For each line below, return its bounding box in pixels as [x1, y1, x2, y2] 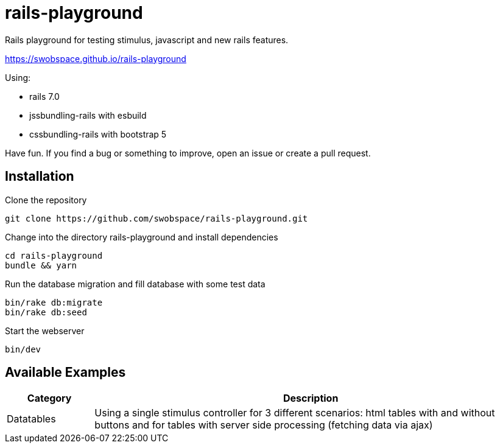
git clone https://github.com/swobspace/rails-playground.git [5, 213, 308, 223]
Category [27, 392, 72, 405]
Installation [5, 169, 74, 184]
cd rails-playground [5, 250, 103, 261]
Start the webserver [5, 325, 85, 336]
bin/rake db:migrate [5, 297, 103, 307]
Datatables [7, 413, 56, 425]
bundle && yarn [5, 260, 77, 270]
